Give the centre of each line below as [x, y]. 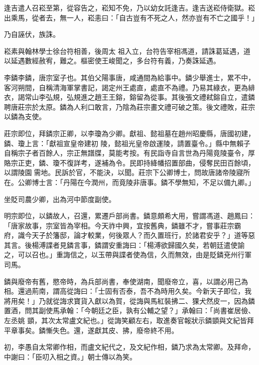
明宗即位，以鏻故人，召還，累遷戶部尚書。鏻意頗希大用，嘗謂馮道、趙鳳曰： [129, 216]
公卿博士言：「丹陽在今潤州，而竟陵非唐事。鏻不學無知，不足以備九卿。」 [136, 182]
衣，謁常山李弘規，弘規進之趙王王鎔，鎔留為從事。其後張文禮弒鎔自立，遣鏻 [129, 97]
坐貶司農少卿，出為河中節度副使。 [60, 199]
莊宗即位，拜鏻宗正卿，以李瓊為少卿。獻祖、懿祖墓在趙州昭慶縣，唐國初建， [129, 133]
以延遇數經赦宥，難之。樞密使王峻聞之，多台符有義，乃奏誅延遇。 [112, 61]
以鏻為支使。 [25, 116]
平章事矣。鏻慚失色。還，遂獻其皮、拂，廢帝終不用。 [91, 330]
